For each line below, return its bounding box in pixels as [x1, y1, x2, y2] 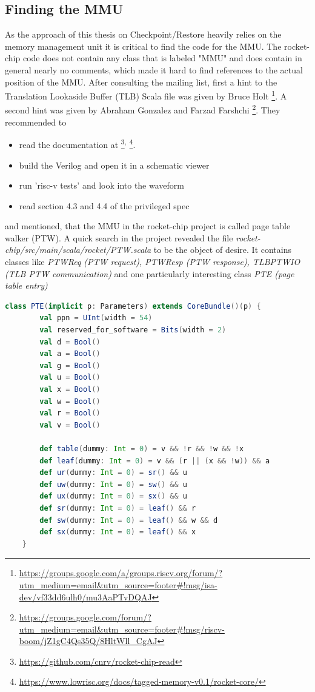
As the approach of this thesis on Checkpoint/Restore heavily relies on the [5, 28, 282, 41]
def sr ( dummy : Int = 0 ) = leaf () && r [39, 503, 196, 512]
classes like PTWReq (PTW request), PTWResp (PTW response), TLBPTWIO [5, 255, 300, 268]
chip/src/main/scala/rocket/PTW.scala [5, 243, 151, 256]
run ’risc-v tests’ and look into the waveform [19, 179, 184, 192]
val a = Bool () [39, 349, 101, 358]
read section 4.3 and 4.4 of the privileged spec [19, 199, 190, 212]
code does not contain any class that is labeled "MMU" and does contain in [22, 52, 302, 64]
